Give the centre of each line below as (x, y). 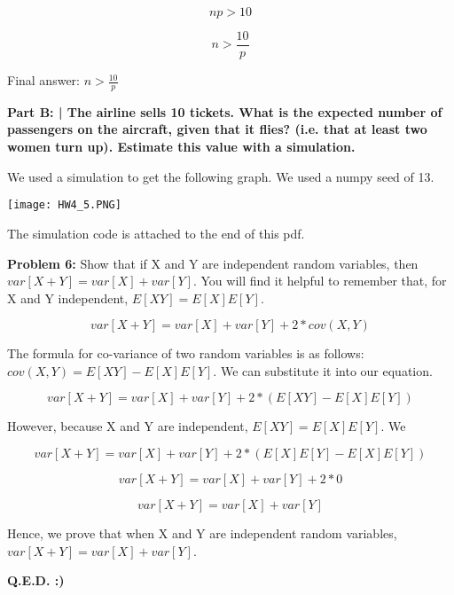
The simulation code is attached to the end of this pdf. (156, 233)
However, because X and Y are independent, (128, 426)
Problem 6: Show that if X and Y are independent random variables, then (213, 263)
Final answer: (43, 80)
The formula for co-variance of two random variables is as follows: (186, 353)
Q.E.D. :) (36, 580)
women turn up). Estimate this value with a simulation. (181, 147)
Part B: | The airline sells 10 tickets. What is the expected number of (225, 111)
